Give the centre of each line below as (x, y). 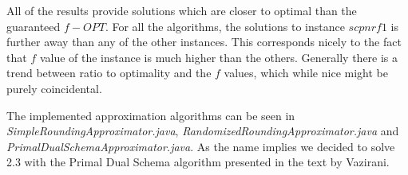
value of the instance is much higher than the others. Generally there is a (219, 57)
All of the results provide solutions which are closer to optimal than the (182, 10)
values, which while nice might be (306, 73)
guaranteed (34, 26)
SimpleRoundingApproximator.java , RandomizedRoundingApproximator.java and (203, 131)
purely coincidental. (54, 88)
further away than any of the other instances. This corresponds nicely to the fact (204, 42)
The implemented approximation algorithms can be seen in (151, 115)
